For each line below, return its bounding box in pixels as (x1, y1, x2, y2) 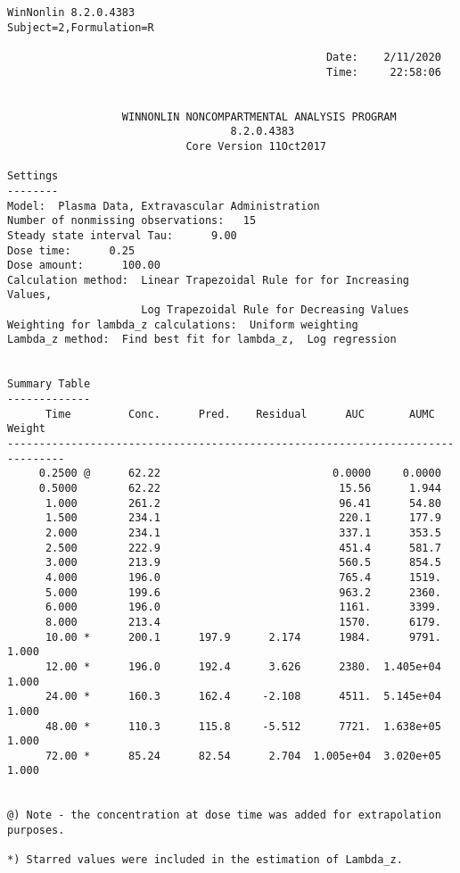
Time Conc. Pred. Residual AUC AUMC (45, 407, 435, 420)
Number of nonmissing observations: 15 (7, 214, 257, 228)
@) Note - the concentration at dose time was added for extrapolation (7, 809, 441, 822)
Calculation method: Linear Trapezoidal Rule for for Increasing (7, 273, 410, 287)
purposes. (7, 824, 65, 837)
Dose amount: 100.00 (7, 259, 160, 272)
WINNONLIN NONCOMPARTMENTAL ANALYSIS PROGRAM (121, 110, 397, 123)
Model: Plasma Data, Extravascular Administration (7, 199, 320, 212)
